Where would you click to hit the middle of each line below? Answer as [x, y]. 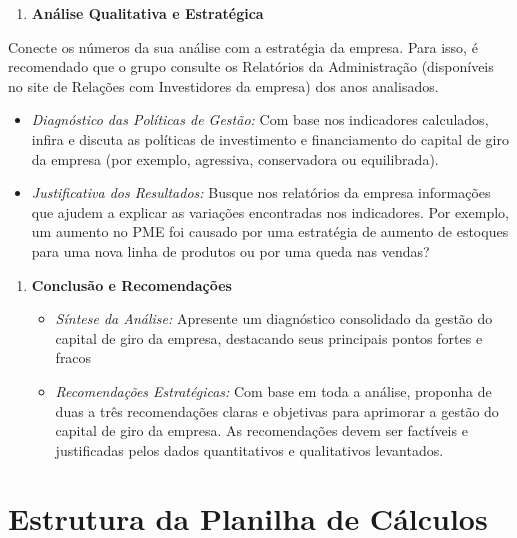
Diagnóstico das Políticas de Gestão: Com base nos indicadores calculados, [260, 119]
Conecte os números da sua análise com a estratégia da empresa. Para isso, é [243, 46]
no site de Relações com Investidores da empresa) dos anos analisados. [223, 85]
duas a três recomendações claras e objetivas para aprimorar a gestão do [277, 410]
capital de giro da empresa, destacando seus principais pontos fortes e [269, 337]
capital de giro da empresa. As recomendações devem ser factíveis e [261, 430]
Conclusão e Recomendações [131, 284]
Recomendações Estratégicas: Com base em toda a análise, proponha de [273, 390]
